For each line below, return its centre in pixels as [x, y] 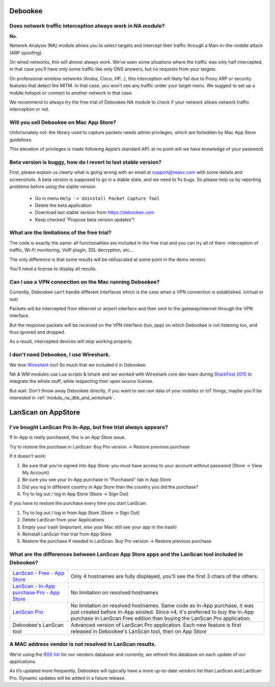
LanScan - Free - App [38, 573]
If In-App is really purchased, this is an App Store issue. [68, 437]
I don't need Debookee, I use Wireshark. [60, 355]
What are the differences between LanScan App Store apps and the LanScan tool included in [126, 554]
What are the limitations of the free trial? [60, 233]
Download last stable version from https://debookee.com [95, 213]
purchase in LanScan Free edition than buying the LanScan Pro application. [161, 618]
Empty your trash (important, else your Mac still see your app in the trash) [100, 527]
